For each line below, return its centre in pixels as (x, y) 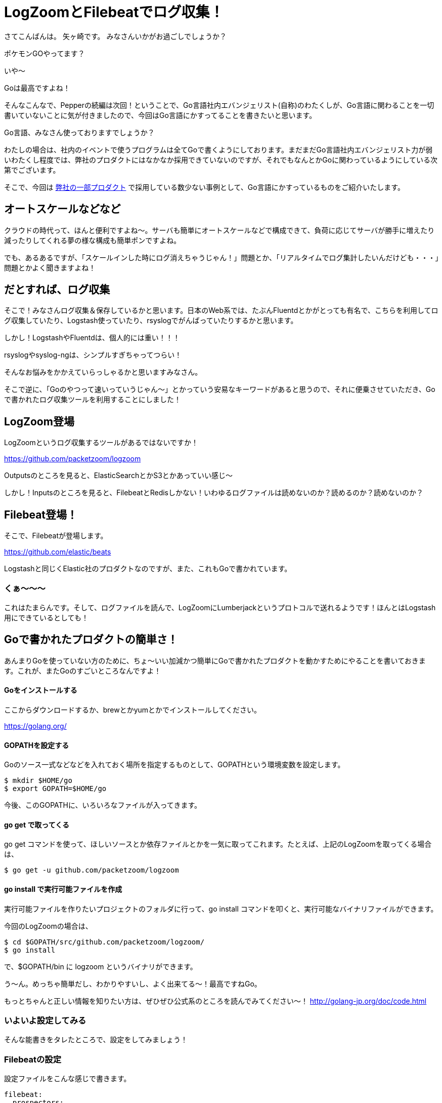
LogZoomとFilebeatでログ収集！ (114, 12)
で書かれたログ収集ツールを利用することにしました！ (93, 400)
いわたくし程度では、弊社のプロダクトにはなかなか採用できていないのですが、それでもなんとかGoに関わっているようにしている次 (221, 160)
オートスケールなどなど (62, 209)
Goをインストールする (41, 690)
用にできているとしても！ (46, 617)
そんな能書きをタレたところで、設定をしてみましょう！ (96, 1040)
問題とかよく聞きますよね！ (50, 267)
